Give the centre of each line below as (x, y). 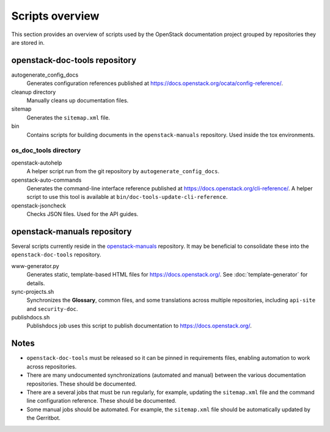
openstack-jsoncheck (39, 206)
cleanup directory (34, 92)
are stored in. (28, 42)
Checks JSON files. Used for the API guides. (82, 214)
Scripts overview (55, 16)
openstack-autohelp (37, 163)
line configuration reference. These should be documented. (101, 401)
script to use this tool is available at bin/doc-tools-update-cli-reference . (127, 197)
